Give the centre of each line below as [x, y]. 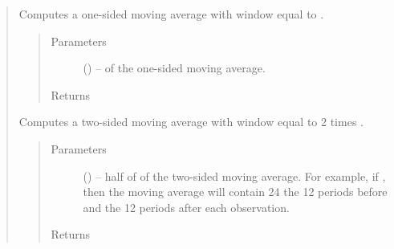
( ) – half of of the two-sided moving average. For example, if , [234, 176]
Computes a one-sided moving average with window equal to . [171, 14]
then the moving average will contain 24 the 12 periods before [235, 192]
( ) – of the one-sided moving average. [174, 68]
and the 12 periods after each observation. [186, 207]
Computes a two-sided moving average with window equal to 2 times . [191, 122]
